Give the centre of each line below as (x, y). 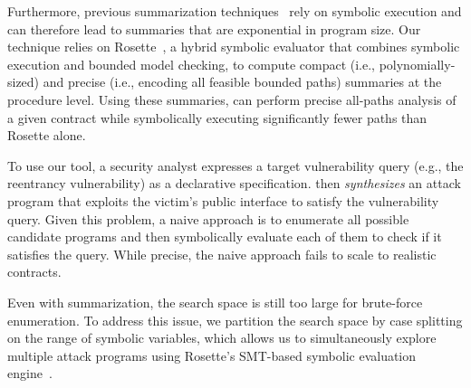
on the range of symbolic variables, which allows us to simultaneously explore (222, 338)
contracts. (34, 272)
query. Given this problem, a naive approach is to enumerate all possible (208, 218)
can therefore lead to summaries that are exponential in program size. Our (214, 28)
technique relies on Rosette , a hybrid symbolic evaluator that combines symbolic (234, 47)
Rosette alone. (47, 135)
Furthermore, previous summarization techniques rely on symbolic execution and (235, 11)
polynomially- (417, 64)
